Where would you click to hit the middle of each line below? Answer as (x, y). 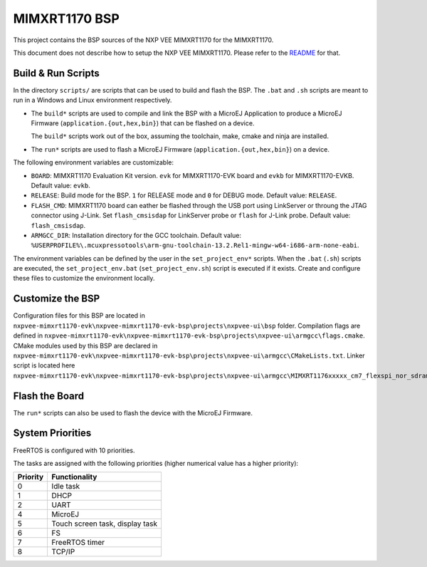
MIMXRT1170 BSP (67, 19)
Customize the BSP (57, 299)
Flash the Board (49, 396)
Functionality (74, 477)
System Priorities (52, 433)
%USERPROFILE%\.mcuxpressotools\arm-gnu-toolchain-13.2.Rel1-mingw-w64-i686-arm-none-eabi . (195, 245)
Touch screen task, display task (105, 524)
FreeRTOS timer (78, 543)
